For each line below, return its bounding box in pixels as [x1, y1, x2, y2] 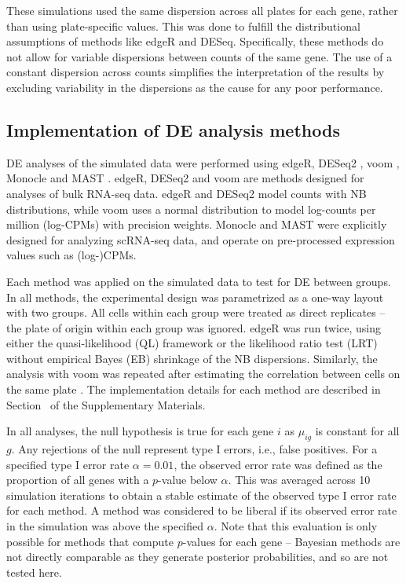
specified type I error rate [6, 456, 130, 472]
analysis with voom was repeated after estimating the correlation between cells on [6, 365, 401, 382]
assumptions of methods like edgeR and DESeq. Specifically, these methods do [6, 33, 384, 49]
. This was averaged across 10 [228, 471, 371, 488]
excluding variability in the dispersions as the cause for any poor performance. [6, 79, 383, 95]
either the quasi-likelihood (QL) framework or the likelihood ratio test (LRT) [6, 335, 378, 351]
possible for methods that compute [6, 533, 174, 549]
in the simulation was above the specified [6, 518, 204, 534]
